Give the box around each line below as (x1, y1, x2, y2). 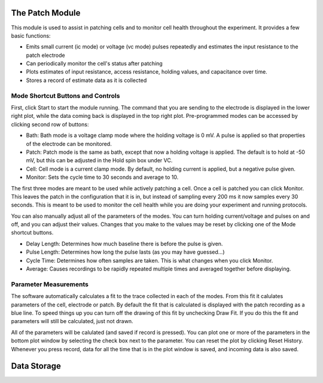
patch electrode (26, 51, 65, 59)
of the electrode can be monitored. (26, 140, 112, 147)
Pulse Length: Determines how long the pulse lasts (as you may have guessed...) (26, 248, 225, 256)
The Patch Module (11, 8, 81, 18)
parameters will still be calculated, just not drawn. (11, 318, 133, 325)
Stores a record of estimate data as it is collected (26, 77, 147, 84)
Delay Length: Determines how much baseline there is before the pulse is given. (26, 240, 223, 247)
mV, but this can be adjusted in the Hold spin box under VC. (26, 157, 173, 164)
